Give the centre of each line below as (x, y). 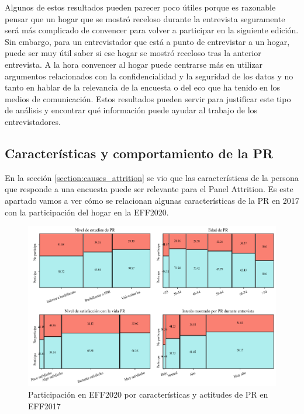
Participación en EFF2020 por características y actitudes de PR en (148, 394)
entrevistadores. (33, 121)
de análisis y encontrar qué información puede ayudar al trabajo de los (131, 110)
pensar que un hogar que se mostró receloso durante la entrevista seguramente (145, 18)
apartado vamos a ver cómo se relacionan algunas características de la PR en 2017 (152, 200)
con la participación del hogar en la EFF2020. (87, 212)
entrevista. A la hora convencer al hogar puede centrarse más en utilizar (134, 64)
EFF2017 (44, 406)
